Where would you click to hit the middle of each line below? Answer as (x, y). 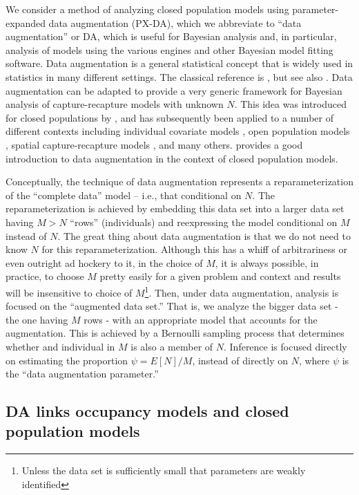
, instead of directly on (240, 360)
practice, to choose (45, 276)
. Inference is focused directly (285, 346)
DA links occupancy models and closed (147, 411)
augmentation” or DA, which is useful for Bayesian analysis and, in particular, (171, 36)
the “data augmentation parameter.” (82, 374)
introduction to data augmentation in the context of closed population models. (172, 158)
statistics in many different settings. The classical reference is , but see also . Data (179, 76)
